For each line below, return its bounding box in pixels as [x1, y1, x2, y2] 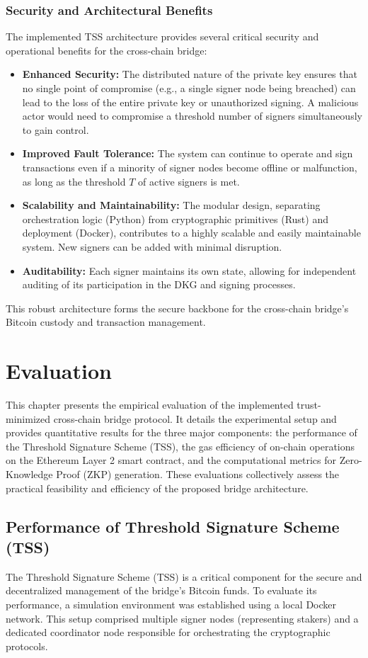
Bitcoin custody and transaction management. [6, 314, 206, 329]
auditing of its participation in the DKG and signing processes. [22, 277, 296, 292]
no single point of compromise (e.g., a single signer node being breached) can [22, 81, 356, 95]
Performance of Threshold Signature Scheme [6, 515, 340, 537]
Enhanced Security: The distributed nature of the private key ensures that [22, 67, 357, 81]
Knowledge [6, 467, 53, 481]
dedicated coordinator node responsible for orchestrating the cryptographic [6, 625, 330, 640]
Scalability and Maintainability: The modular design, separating [22, 198, 321, 212]
